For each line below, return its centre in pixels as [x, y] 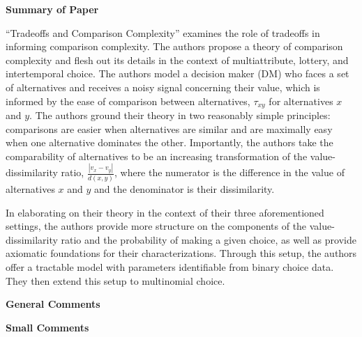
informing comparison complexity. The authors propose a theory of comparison [174, 46]
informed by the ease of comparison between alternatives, [128, 101]
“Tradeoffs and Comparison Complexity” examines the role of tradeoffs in [163, 32]
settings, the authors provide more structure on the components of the [156, 226]
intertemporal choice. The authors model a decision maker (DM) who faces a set [178, 73]
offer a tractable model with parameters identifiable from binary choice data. [170, 266]
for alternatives [301, 101]
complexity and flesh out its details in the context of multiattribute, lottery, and [177, 60]
